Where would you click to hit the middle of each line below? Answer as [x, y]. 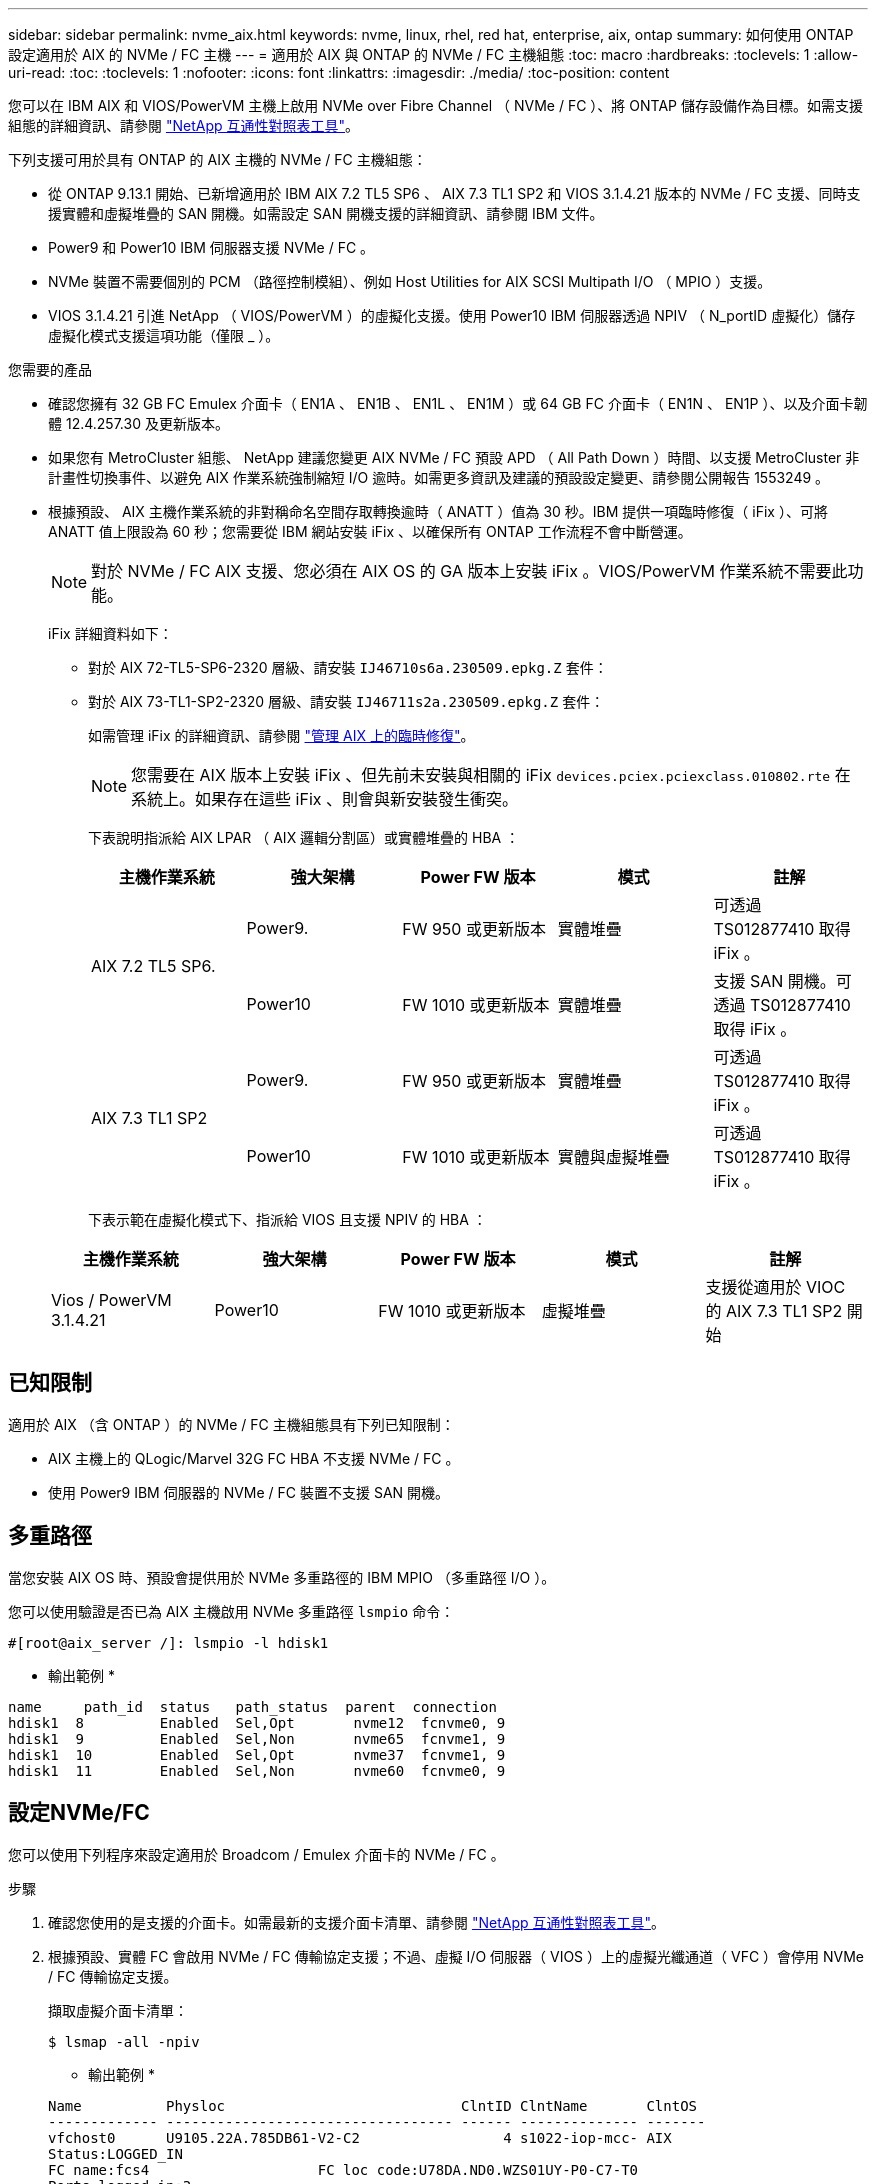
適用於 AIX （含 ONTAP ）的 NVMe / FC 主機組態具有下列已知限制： [231, 1424]
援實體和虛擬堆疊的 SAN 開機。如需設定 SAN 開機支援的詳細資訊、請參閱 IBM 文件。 [326, 213]
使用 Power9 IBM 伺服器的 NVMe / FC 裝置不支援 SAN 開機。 [249, 1492]
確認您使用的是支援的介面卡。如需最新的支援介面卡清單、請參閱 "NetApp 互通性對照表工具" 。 [357, 1922]
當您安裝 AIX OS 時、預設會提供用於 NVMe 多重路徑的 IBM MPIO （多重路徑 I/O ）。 [282, 1577]
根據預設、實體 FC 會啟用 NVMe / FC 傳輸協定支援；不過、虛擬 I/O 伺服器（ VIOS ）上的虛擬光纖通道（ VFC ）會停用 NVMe [456, 1956]
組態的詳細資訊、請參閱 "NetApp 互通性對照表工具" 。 [184, 125]
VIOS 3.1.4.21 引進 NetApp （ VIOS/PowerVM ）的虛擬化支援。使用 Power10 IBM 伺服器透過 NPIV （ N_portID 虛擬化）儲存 [452, 315]
